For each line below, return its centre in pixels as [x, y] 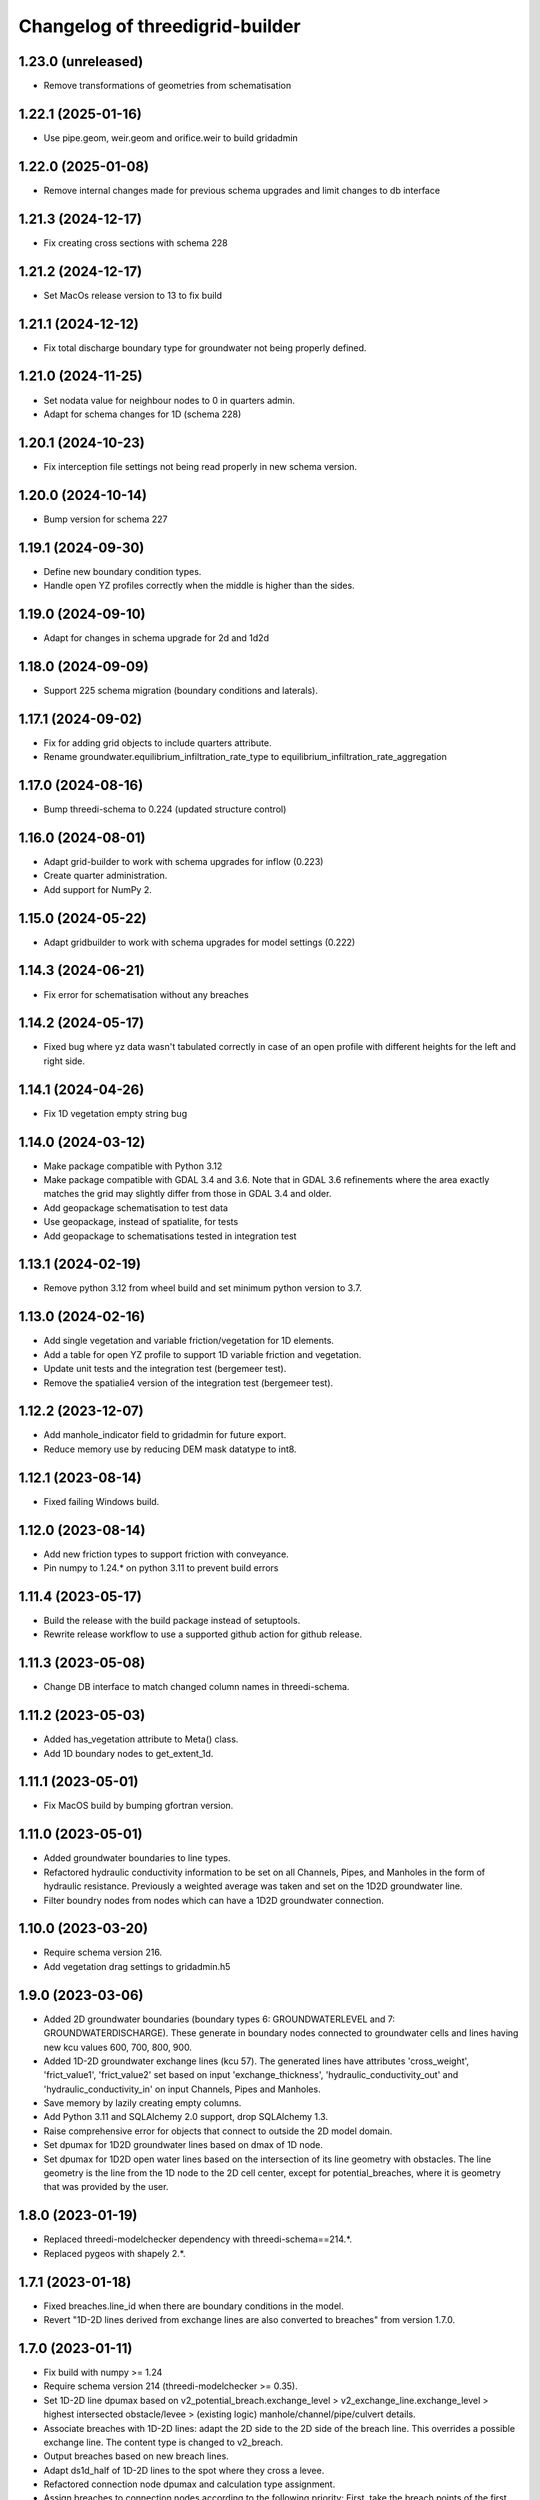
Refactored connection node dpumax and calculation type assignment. [189, 2484]
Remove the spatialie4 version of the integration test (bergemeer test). [188, 1382]
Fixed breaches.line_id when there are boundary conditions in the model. [193, 2306]
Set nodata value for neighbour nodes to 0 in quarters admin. [169, 400]
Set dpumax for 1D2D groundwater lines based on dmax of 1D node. [183, 2145]
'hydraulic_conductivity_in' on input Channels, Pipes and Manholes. [182, 2089]
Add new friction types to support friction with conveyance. [166, 1554]
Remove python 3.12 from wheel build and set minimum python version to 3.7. [202, 1288]
